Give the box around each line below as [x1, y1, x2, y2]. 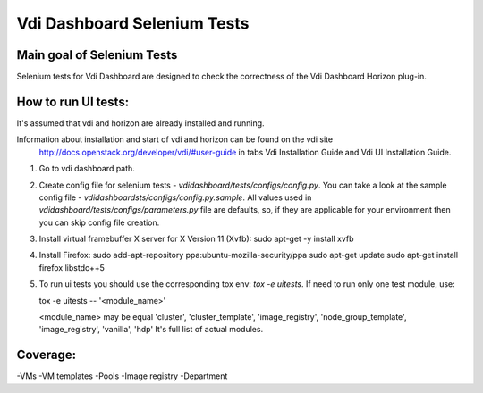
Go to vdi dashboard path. [38, 163, 136, 174]
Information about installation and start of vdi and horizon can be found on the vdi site [16, 134, 334, 145]
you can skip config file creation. [38, 217, 160, 228]
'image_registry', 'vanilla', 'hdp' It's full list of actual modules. [38, 324, 264, 335]
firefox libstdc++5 [38, 262, 105, 272]
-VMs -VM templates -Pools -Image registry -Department [16, 371, 228, 381]
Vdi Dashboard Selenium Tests [16, 13, 250, 33]
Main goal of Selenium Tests [16, 47, 178, 63]
